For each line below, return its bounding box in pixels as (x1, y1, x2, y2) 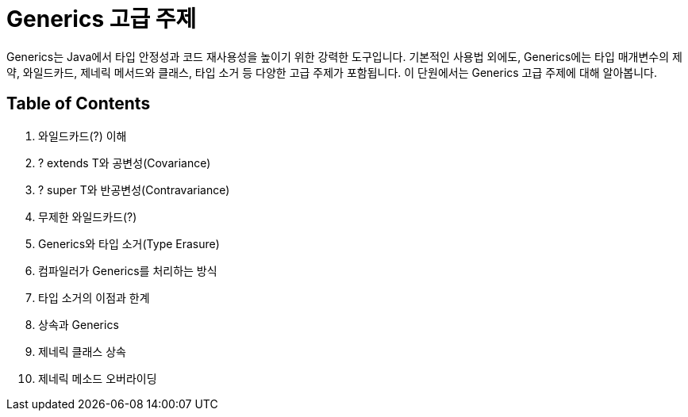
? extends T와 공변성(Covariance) (38, 155, 211, 170)
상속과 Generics (38, 317, 119, 331)
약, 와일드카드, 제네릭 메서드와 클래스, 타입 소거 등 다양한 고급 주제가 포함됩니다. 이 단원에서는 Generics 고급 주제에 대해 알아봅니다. (6, 65, 658, 79)
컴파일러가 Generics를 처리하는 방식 (38, 263, 217, 277)
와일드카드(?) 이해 (38, 128, 127, 143)
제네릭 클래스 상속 (38, 344, 126, 358)
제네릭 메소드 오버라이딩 (38, 371, 157, 385)
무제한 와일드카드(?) (38, 209, 137, 224)
